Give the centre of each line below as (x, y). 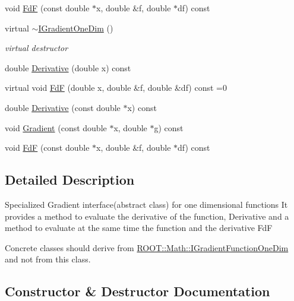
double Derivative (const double (63, 107)
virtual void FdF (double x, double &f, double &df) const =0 (116, 88)
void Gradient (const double (56, 127)
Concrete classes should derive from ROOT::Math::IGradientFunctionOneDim (147, 247)
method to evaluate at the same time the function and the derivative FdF (139, 228)
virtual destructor (37, 48)
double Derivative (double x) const (68, 67)
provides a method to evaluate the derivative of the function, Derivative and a (147, 216)
